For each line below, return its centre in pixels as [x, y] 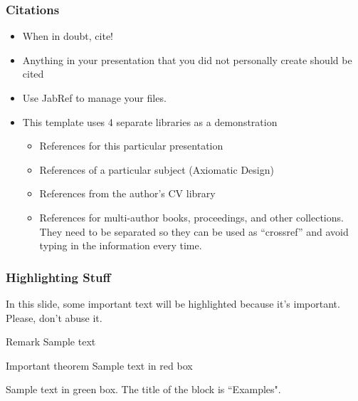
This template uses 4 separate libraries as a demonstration [150, 121]
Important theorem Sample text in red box [99, 365]
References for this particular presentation [131, 146]
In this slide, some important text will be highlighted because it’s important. [173, 303]
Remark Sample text [51, 342]
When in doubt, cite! [68, 36]
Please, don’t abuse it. [54, 317]
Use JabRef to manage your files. [94, 98]
